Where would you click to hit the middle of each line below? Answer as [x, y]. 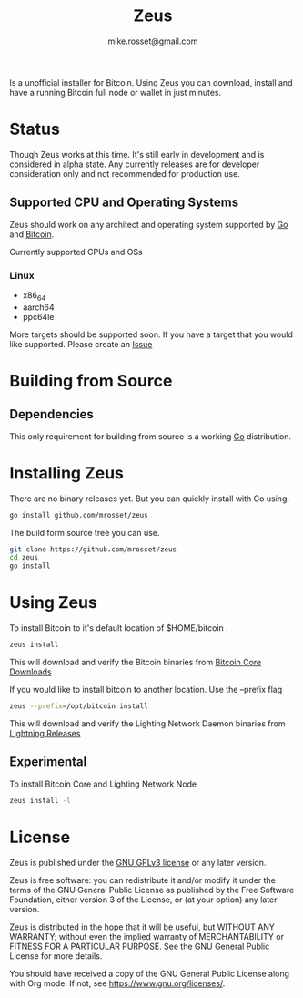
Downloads [30, 672]
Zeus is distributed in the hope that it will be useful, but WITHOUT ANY [142, 927]
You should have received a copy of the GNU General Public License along [149, 973]
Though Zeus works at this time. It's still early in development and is [137, 154]
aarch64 [38, 307]
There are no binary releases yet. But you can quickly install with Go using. [149, 499]
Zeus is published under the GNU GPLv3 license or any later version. [138, 862]
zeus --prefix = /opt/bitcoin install [79, 706]
